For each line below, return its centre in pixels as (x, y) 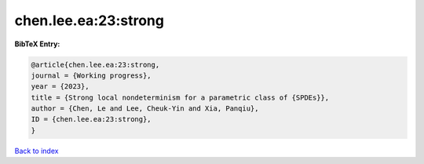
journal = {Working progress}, (91, 75)
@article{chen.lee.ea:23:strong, (95, 64)
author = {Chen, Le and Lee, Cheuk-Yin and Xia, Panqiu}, (145, 109)
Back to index (37, 151)
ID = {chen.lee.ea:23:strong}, (91, 119)
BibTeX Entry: (37, 44)
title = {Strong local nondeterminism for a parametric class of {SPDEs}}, (180, 97)
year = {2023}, (60, 87)
